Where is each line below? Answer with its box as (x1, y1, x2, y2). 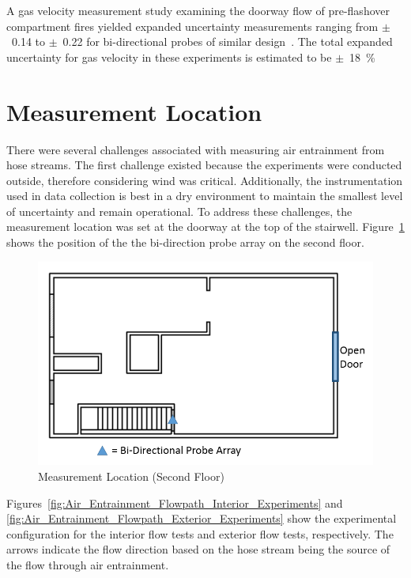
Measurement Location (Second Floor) (38, 467, 224, 484)
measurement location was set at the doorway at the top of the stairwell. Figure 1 (6, 218, 405, 235)
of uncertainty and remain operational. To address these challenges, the (6, 202, 353, 219)
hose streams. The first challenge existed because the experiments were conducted (6, 157, 402, 173)
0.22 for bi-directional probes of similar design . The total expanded (62, 33, 393, 50)
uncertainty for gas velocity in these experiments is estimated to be (6, 48, 332, 65)
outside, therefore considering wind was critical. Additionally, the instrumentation (6, 172, 403, 188)
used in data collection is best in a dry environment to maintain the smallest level (6, 187, 403, 204)
